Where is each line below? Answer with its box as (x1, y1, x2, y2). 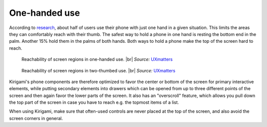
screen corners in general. (9, 115, 63, 121)
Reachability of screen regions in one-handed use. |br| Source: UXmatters (21, 57, 173, 63)
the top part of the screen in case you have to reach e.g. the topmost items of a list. (9, 99, 179, 105)
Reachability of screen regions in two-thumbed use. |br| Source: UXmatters (21, 67, 176, 73)
